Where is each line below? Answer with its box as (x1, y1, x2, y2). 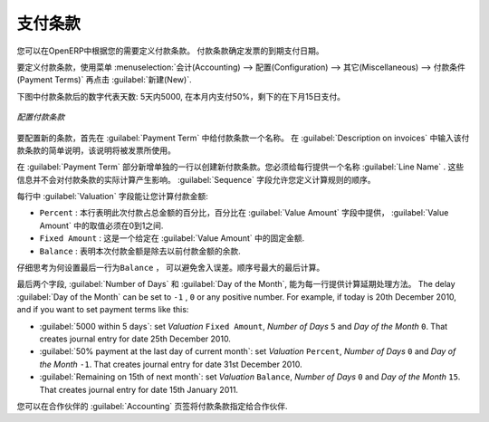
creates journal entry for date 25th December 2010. (39, 333, 231, 344)
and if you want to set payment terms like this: (16, 304, 189, 315)
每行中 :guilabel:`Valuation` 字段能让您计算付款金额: (16, 191, 208, 202)
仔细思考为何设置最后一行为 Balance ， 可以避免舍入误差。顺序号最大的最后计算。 (16, 263, 325, 273)
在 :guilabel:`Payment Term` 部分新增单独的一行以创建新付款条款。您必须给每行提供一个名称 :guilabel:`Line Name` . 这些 (16, 161, 465, 172)
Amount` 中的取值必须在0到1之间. (39, 220, 164, 231)
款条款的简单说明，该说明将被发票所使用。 (16, 145, 176, 156)
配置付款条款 (16, 111, 65, 122)
